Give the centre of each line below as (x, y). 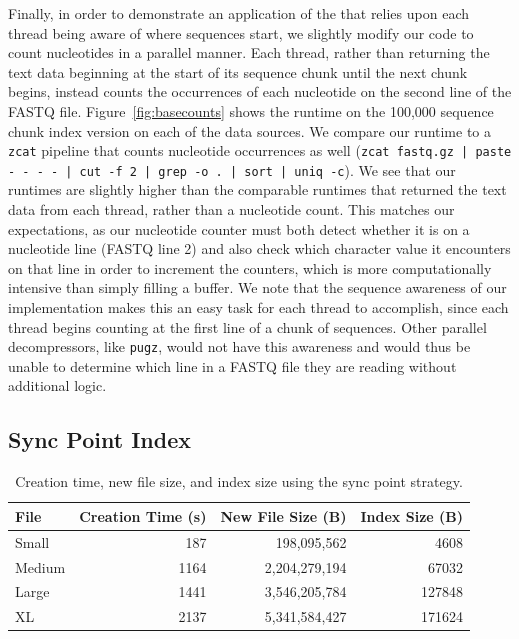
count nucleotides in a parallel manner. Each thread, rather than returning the (249, 52)
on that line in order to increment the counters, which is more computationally (250, 267)
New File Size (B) (283, 515)
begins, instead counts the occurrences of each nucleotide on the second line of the (260, 91)
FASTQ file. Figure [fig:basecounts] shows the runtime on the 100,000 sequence (251, 110)
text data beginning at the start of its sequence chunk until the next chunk (238, 71)
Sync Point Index (99, 439)
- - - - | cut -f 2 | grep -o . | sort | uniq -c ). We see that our (232, 169)
